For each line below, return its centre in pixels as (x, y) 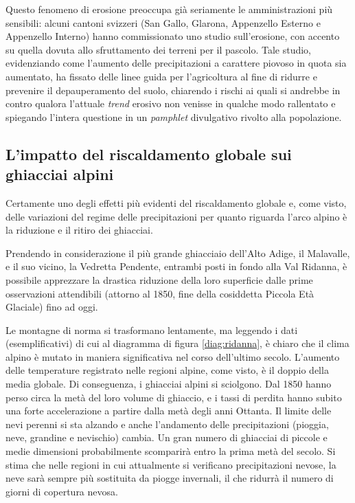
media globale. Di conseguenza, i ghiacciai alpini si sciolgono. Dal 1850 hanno (169, 384)
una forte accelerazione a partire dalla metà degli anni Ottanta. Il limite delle (169, 411)
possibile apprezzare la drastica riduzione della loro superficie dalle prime (159, 279)
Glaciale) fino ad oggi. (52, 307)
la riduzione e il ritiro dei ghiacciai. (79, 230)
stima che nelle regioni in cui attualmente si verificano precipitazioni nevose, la (171, 464)
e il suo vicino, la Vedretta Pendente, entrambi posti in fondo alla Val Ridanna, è (176, 266)
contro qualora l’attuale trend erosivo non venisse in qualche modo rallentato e (171, 103)
